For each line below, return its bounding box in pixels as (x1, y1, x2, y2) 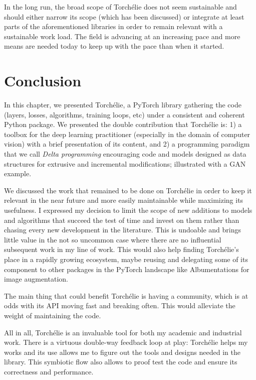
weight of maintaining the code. (4, 310, 101, 320)
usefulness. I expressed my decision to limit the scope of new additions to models (4, 205, 252, 215)
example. (4, 168, 32, 179)
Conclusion (4, 70, 82, 91)
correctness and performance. (4, 366, 94, 376)
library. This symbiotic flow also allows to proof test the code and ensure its (4, 356, 237, 367)
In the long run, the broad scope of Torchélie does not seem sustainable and (4, 2, 237, 12)
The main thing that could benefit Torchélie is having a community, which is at (4, 290, 248, 301)
